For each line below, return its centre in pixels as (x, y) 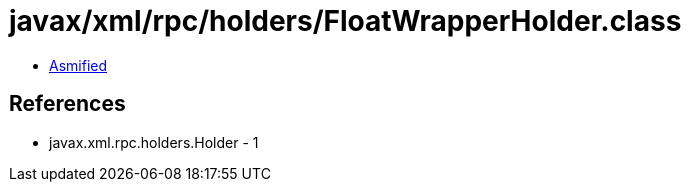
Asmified (78, 65)
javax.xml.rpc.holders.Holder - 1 (154, 142)
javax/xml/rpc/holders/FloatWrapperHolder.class (345, 21)
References (67, 104)
